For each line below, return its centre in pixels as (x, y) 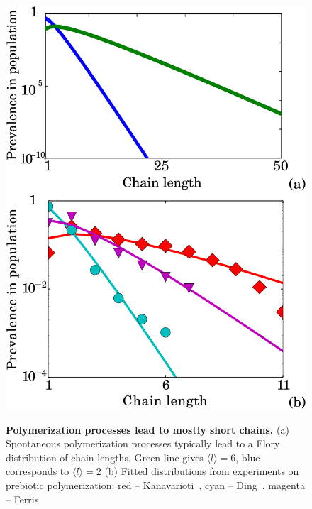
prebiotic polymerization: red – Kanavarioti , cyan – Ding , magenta (155, 485)
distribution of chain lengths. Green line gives (105, 457)
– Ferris (22, 499)
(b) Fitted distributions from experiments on (202, 471)
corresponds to (38, 471)
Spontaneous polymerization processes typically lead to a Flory (143, 443)
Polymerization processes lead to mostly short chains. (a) (147, 429)
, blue (248, 457)
